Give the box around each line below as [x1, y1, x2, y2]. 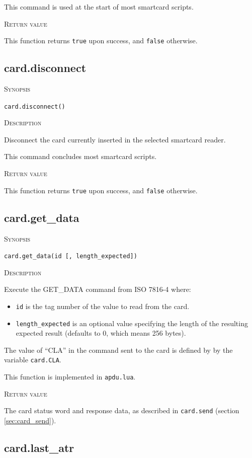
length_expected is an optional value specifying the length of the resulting [16, 318, 248, 328]
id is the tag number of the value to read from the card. [16, 300, 190, 311]
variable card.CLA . [4, 354, 61, 365]
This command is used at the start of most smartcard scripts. [4, 2, 194, 12]
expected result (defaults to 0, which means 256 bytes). [16, 328, 186, 338]
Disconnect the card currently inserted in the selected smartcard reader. [4, 134, 226, 144]
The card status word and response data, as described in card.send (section [4, 405, 239, 416]
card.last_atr [4, 440, 74, 455]
